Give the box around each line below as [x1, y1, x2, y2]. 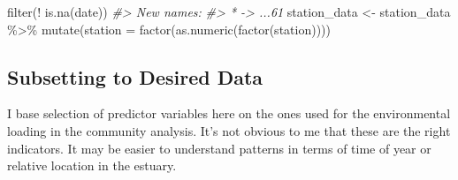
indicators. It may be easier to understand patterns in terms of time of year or [7, 139, 431, 157]
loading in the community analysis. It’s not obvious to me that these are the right [7, 121, 451, 139]
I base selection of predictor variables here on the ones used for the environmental [7, 104, 451, 123]
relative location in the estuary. [7, 156, 177, 175]
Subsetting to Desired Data [7, 63, 263, 90]
